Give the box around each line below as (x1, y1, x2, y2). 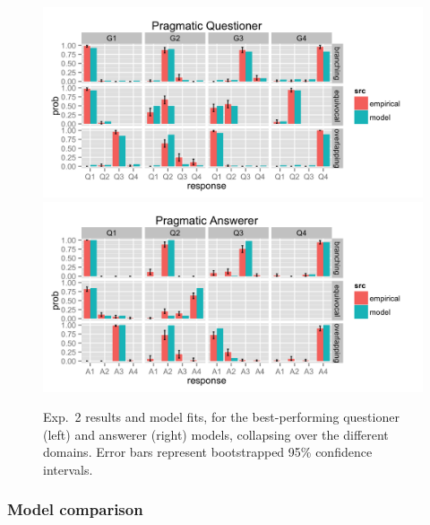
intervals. (43, 459, 93, 478)
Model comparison (7, 498, 143, 521)
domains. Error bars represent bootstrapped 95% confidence (43, 442, 373, 461)
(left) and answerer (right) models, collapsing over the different (43, 424, 389, 443)
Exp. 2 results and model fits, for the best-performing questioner (43, 407, 400, 426)
